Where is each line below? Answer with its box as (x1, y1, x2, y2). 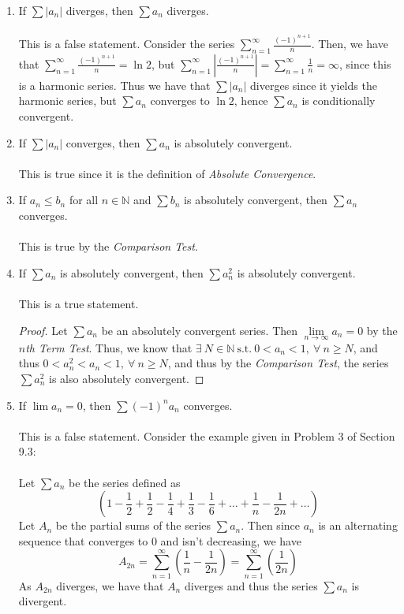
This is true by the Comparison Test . (18, 238, 198, 255)
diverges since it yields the (250, 76, 377, 93)
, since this (339, 55, 391, 72)
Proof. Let (18, 322, 68, 338)
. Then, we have (311, 35, 388, 52)
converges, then (65, 134, 140, 151)
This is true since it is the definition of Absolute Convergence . (18, 165, 316, 181)
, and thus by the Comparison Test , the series (167, 355, 389, 371)
